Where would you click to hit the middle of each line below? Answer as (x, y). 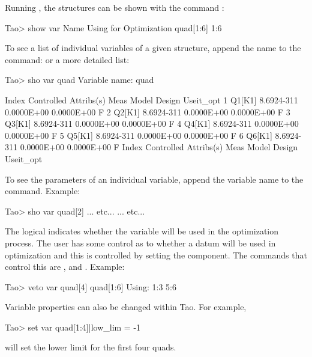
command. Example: (43, 191)
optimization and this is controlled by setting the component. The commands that (156, 255)
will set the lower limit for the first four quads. (91, 347)
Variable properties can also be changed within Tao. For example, (126, 307)
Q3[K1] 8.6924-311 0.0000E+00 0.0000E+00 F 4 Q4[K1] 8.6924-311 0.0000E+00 (152, 124)
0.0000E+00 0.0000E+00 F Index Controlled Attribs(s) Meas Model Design (159, 147)
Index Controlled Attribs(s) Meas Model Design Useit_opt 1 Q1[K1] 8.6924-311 (151, 99)
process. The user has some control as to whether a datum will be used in (140, 243)
